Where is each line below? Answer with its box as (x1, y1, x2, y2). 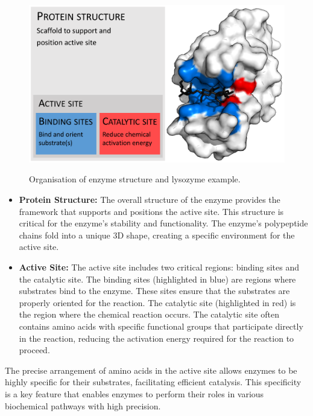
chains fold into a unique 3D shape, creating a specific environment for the (19, 228, 295, 241)
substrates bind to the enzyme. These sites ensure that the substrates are (19, 284, 290, 297)
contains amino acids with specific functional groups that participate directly (19, 319, 303, 332)
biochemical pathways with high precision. (5, 399, 161, 412)
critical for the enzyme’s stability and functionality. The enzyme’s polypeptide (19, 217, 308, 229)
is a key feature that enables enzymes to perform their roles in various (5, 387, 264, 400)
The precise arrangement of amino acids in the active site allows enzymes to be (5, 363, 297, 376)
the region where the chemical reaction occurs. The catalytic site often (19, 308, 279, 321)
